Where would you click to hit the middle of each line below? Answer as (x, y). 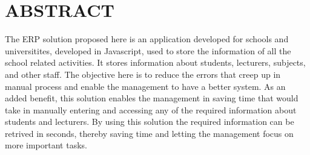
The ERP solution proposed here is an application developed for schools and (147, 39)
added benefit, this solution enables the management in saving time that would (152, 98)
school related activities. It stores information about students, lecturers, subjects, (155, 62)
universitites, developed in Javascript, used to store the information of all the (148, 50)
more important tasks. (46, 145)
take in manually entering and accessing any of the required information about (151, 109)
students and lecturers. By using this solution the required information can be (150, 122)
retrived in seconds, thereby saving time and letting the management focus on (149, 133)
